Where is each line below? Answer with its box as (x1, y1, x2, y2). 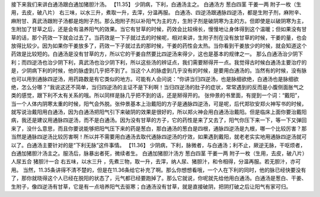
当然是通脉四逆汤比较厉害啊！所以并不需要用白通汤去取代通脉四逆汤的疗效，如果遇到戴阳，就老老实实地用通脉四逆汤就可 (11, 133, 307, 140)
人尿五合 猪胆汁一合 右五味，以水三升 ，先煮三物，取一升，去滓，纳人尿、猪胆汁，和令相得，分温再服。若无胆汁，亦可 (11, 158, 301, 165)
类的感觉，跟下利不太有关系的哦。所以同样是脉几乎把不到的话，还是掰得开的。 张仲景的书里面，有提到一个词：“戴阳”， (11, 92, 303, 99)
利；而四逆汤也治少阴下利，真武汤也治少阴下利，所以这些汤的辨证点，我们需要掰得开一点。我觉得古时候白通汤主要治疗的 (11, 59, 307, 66)
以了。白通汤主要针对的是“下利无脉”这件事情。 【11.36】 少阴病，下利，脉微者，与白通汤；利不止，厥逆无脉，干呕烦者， (11, 141, 306, 148)
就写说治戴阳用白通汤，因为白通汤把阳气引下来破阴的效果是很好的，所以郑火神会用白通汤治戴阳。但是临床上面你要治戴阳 (11, 108, 307, 115)
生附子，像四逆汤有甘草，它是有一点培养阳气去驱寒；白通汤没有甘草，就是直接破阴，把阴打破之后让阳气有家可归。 (11, 183, 292, 190)
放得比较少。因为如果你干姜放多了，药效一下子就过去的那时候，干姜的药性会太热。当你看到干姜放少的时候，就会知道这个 (11, 42, 307, 49)
